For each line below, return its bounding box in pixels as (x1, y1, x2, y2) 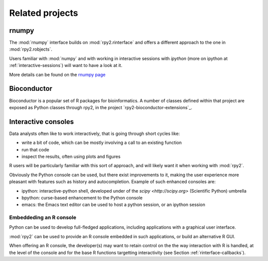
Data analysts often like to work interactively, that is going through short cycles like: (9, 130, 180, 136)
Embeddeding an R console (9, 214, 76, 221)
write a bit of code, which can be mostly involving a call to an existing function (21, 139, 182, 146)
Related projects (9, 7, 78, 18)
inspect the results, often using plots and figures (21, 154, 121, 159)
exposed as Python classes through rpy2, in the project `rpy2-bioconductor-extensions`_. (9, 104, 193, 110)
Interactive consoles (9, 117, 74, 126)
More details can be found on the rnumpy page (9, 71, 106, 77)
